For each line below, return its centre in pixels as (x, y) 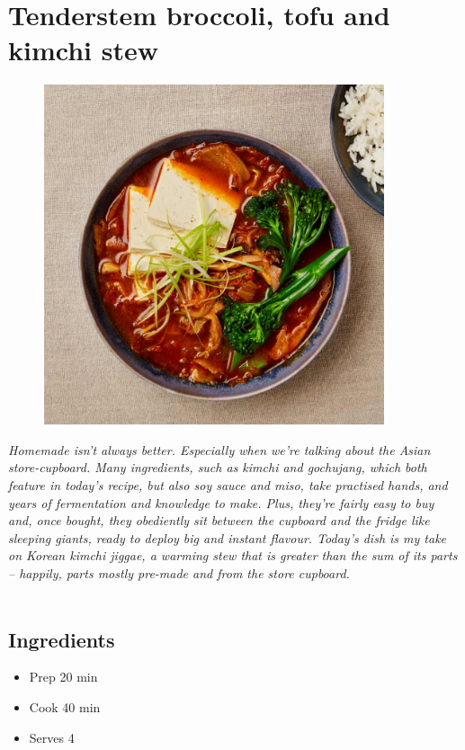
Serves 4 (52, 737)
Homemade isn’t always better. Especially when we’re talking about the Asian (219, 449)
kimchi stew (83, 50)
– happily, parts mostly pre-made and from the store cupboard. (179, 573)
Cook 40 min (65, 706)
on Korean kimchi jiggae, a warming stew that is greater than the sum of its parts (233, 555)
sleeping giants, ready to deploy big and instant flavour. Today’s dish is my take (228, 537)
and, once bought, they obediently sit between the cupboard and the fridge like (219, 520)
